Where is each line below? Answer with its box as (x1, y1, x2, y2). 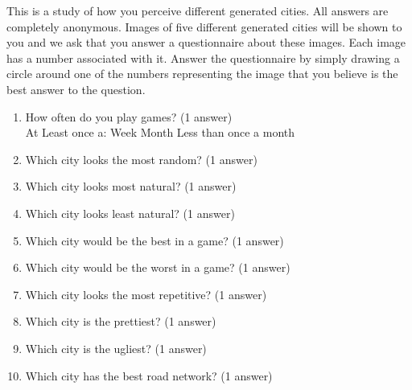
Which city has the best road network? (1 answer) (25, 367, 273, 384)
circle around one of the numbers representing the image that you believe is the (6, 65, 398, 82)
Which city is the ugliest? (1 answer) (25, 339, 207, 356)
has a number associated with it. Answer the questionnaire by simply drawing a (6, 49, 400, 66)
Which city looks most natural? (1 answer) (25, 178, 237, 195)
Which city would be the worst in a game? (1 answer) (25, 259, 290, 276)
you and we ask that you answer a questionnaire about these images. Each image (6, 34, 406, 51)
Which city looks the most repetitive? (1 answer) (25, 285, 267, 302)
